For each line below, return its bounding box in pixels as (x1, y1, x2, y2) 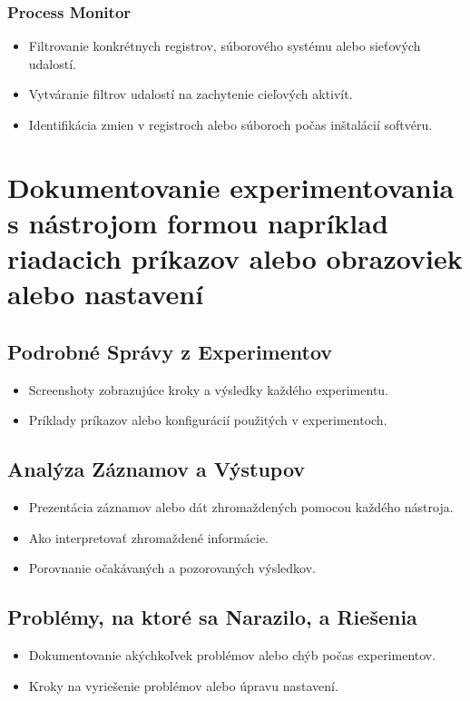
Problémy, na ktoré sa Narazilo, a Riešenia (7, 603, 417, 631)
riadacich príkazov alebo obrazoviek (7, 240, 463, 277)
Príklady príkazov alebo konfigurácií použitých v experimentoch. (28, 410, 387, 429)
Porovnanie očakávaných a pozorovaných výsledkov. (28, 558, 316, 578)
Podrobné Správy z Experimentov (7, 337, 333, 365)
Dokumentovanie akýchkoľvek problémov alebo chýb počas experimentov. (28, 646, 436, 665)
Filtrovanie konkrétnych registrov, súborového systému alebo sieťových (28, 36, 421, 55)
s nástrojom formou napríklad (7, 203, 388, 241)
